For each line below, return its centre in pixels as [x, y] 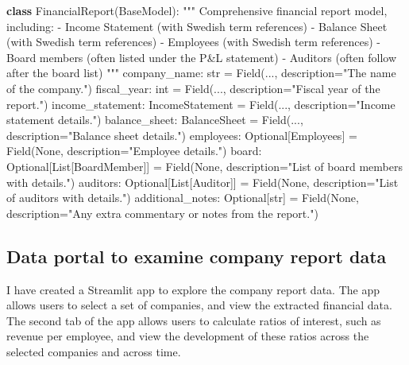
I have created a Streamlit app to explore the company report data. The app [193, 289]
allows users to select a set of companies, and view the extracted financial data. [199, 305]
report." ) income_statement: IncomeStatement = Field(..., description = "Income [201, 104]
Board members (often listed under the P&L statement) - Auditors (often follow [202, 57]
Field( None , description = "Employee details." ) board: [134, 151]
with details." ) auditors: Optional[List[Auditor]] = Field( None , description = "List [203, 182]
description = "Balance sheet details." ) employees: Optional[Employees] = [182, 135]
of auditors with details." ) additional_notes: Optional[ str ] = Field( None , [183, 198]
